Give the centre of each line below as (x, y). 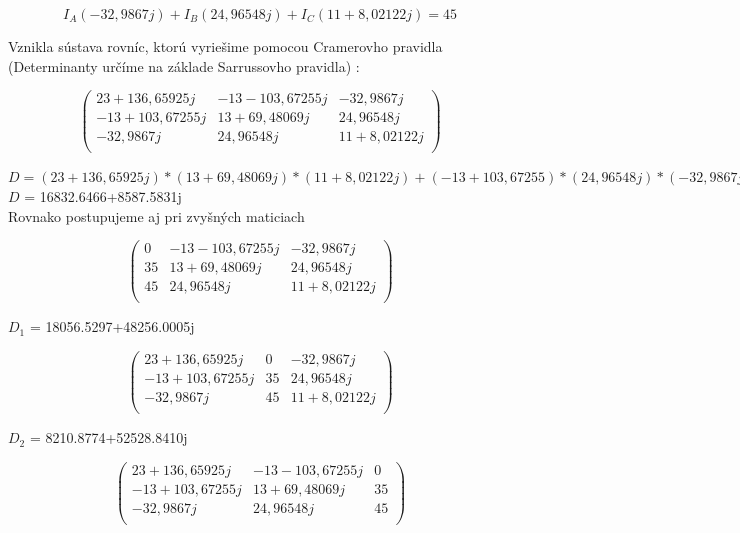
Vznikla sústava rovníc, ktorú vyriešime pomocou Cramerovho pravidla (225, 46)
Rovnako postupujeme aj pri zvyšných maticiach (156, 215)
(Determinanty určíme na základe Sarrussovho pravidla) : (184, 65)
